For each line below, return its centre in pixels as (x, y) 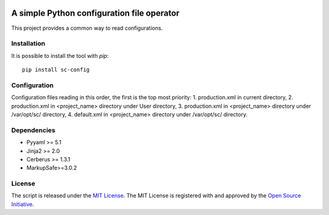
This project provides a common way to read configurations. (87, 28)
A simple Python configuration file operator (95, 13)
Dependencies (34, 130)
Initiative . (23, 204)
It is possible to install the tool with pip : (60, 55)
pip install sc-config (56, 70)
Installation (28, 44)
